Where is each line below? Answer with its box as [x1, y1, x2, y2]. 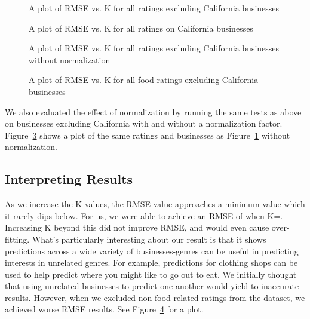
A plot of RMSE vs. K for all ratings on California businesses [29, 22, 253, 34]
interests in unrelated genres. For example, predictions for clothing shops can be [5, 256, 298, 269]
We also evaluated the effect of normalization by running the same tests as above [5, 105, 302, 118]
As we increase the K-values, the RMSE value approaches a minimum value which [5, 198, 305, 210]
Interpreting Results [5, 170, 133, 188]
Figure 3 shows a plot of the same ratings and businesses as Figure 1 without [5, 128, 290, 141]
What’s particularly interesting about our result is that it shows [32, 232, 266, 245]
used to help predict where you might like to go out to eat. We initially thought [5, 268, 297, 280]
